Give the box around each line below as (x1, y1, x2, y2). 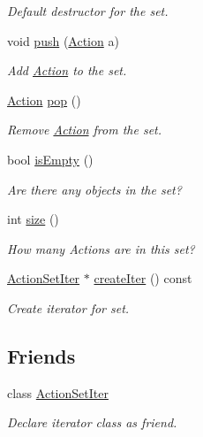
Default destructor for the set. (7, 2, 169, 19)
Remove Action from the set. (7, 120, 162, 139)
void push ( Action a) (7, 31, 119, 50)
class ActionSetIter (7, 383, 109, 402)
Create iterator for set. (7, 298, 130, 317)
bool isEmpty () (7, 149, 94, 168)
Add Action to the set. (7, 61, 127, 80)
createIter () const (94, 269, 192, 287)
